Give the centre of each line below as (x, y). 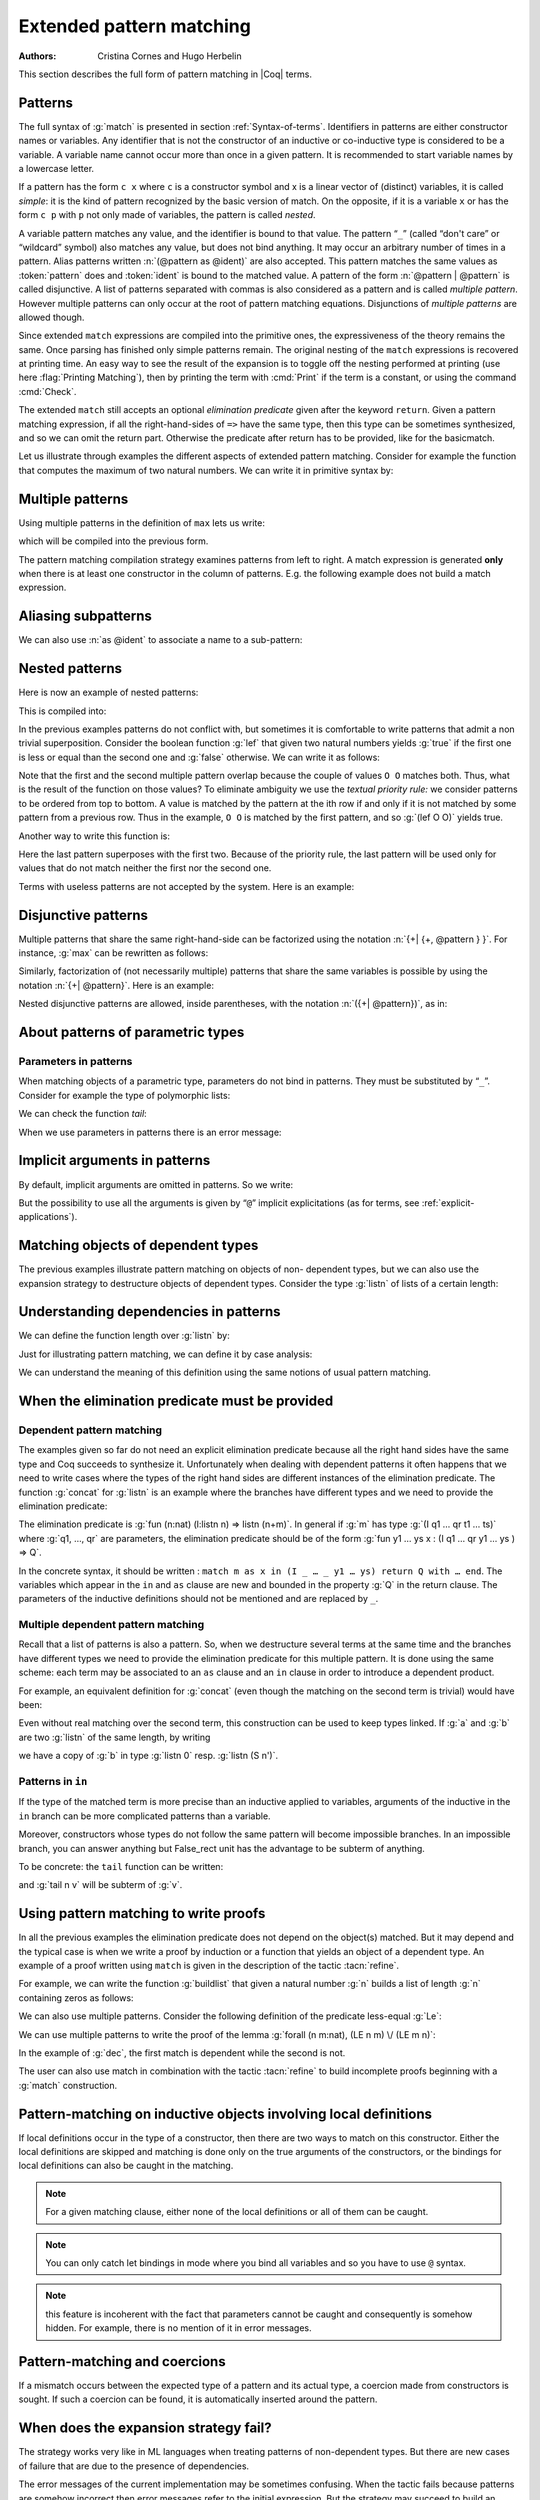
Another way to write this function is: (94, 836)
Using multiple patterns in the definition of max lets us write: (141, 522)
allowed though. (51, 317)
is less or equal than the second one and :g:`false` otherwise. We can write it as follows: (199, 757)
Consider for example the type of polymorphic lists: (124, 1095)
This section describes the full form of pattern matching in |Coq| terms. (165, 74)
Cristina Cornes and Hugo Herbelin (169, 56)
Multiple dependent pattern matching (111, 1625)
